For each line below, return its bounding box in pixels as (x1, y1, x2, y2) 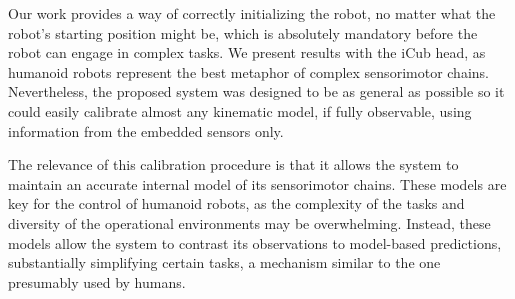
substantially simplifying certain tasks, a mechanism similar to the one (8, 252, 441, 273)
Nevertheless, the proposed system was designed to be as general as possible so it (8, 81, 505, 102)
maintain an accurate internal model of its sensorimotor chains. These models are (8, 173, 507, 194)
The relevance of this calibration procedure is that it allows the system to (8, 154, 459, 175)
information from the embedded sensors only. (8, 120, 284, 141)
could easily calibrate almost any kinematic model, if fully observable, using (8, 100, 472, 121)
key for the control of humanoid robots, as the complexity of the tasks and (8, 193, 465, 214)
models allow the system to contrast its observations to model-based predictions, (8, 232, 502, 253)
